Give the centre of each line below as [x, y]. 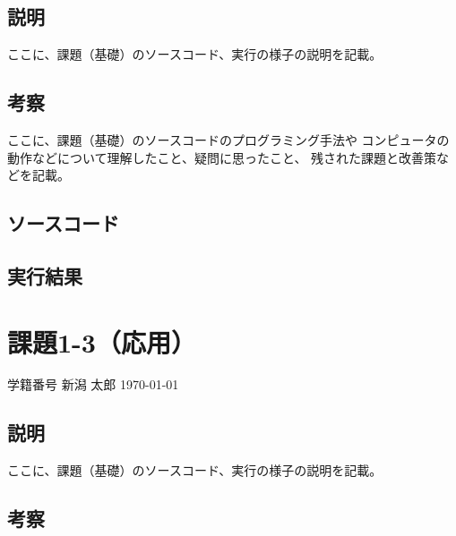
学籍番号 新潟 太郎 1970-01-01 [93, 384]
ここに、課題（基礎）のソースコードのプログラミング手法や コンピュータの [228, 140]
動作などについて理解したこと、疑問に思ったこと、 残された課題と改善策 [222, 157]
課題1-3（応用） [102, 341]
